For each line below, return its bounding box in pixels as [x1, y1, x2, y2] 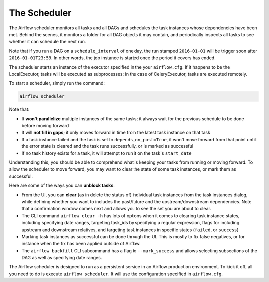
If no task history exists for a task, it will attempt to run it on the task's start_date [21, 150, 192, 156]
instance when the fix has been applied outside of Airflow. [21, 241, 141, 247]
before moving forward [21, 123, 69, 129]
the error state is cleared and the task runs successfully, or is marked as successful [21, 143, 194, 149]
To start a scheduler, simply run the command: [9, 80, 105, 86]
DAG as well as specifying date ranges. [21, 255, 102, 261]
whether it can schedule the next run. [9, 39, 86, 45]
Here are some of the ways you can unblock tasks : [9, 182, 115, 189]
